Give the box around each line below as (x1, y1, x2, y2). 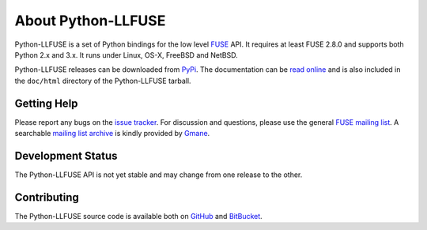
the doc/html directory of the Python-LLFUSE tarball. (14, 76, 191, 85)
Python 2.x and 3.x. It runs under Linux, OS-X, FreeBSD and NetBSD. (14, 50, 239, 59)
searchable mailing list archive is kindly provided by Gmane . (14, 129, 210, 138)
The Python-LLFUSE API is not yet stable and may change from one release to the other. (14, 170, 303, 179)
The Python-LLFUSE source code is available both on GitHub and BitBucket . (14, 211, 263, 221)
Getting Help (14, 96, 78, 110)
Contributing (14, 190, 79, 204)
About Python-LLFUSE (14, 12, 166, 29)
